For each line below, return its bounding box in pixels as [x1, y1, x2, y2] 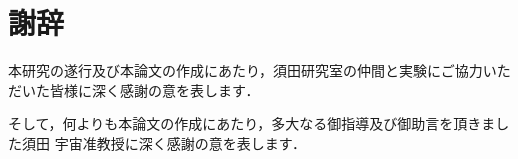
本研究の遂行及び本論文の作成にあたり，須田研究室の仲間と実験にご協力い [8, 60, 497, 81]
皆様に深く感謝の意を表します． [49, 79, 260, 100]
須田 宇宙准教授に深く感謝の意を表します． [21, 132, 307, 153]
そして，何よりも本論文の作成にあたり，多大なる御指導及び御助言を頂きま [8, 113, 496, 134]
